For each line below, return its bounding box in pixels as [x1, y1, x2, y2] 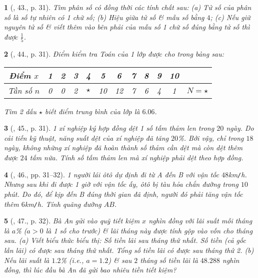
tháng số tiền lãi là [140, 254, 198, 265]
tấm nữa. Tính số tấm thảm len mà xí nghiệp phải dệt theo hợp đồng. [30, 152, 243, 163]
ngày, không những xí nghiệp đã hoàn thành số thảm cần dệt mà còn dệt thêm [4, 142, 243, 153]
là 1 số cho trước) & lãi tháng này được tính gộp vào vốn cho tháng [46, 225, 253, 235]
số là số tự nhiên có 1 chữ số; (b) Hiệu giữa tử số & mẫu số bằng [4, 12, 204, 22]
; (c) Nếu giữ [210, 12, 250, 22]
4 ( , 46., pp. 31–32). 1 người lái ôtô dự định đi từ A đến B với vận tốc [4, 169, 219, 179]
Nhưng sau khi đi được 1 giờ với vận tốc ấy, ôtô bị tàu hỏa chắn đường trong [4, 179, 238, 189]
